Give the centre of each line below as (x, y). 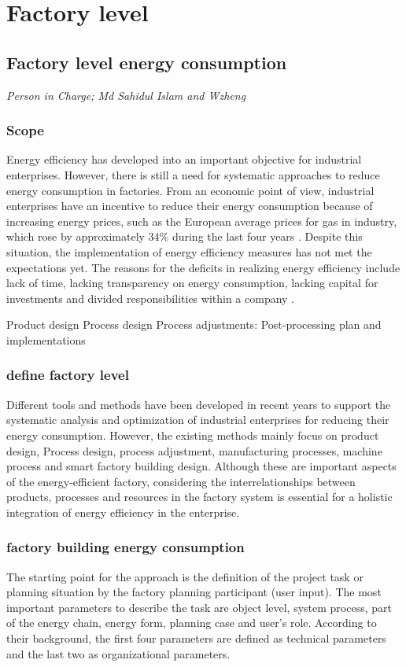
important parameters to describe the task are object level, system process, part (199, 607)
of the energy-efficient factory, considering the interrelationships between (181, 481)
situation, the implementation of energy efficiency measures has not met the (189, 251)
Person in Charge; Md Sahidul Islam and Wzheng (126, 95)
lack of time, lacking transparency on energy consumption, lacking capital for (192, 283)
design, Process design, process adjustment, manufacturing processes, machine (194, 450)
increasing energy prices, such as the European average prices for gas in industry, (202, 221)
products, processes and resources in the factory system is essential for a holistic (199, 497)
